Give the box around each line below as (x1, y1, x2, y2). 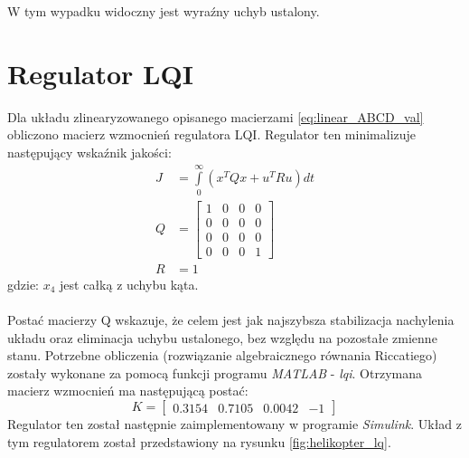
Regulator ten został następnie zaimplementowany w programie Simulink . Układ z (7, 415, 462, 433)
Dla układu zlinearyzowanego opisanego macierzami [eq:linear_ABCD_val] (7, 107, 424, 126)
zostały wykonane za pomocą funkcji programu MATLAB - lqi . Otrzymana (7, 363, 422, 382)
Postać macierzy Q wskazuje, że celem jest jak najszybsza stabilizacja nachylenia (7, 310, 455, 329)
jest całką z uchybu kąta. (60, 274, 199, 293)
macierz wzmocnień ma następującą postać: (7, 381, 249, 400)
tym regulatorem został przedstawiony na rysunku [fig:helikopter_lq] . (7, 432, 391, 451)
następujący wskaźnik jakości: (7, 142, 172, 161)
